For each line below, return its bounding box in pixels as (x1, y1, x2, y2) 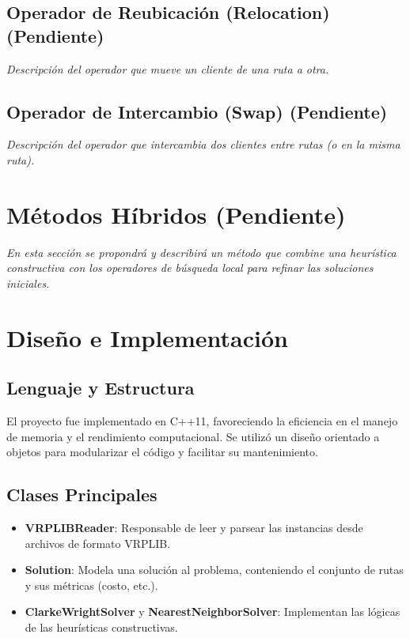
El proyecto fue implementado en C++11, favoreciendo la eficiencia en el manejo (6, 413, 398, 429)
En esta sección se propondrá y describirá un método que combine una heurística (6, 243, 397, 260)
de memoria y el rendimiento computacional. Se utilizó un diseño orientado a (6, 428, 380, 444)
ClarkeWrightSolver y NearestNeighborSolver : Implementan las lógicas (25, 603, 401, 620)
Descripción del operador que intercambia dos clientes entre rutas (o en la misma (6, 136, 401, 153)
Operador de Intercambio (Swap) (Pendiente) (6, 99, 388, 123)
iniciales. (6, 274, 50, 291)
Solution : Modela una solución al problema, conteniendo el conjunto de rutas (25, 561, 404, 578)
